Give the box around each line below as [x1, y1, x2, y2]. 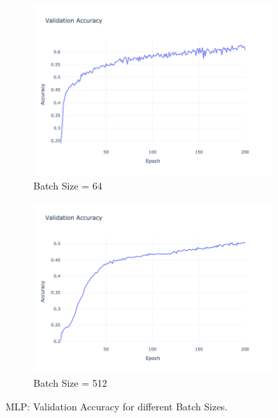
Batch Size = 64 [33, 178, 102, 193]
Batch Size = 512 [33, 376, 107, 390]
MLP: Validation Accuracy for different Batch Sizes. [6, 399, 228, 413]
